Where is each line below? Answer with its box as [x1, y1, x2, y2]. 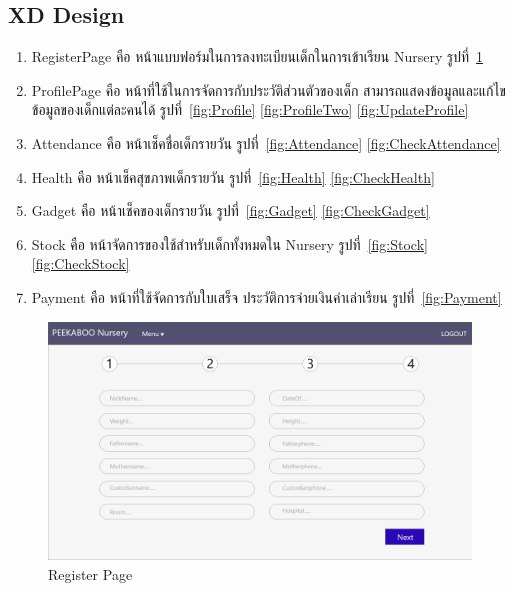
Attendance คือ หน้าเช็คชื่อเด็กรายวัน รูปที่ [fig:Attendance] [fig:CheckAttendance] [31, 132, 501, 153]
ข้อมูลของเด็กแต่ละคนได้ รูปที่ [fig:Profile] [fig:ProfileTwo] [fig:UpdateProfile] [31, 99, 469, 120]
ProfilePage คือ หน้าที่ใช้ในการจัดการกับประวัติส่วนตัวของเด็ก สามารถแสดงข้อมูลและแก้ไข [31, 79, 506, 100]
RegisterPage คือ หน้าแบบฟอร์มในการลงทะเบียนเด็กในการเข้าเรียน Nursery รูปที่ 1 [31, 46, 483, 67]
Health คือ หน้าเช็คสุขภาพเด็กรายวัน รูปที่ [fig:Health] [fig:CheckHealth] [31, 166, 435, 187]
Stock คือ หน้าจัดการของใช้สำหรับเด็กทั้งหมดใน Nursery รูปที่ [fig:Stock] [31, 233, 428, 254]
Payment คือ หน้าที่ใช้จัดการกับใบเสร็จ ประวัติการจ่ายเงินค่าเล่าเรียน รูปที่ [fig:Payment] [31, 286, 502, 307]
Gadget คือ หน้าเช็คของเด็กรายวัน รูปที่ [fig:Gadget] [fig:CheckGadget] [31, 200, 430, 221]
